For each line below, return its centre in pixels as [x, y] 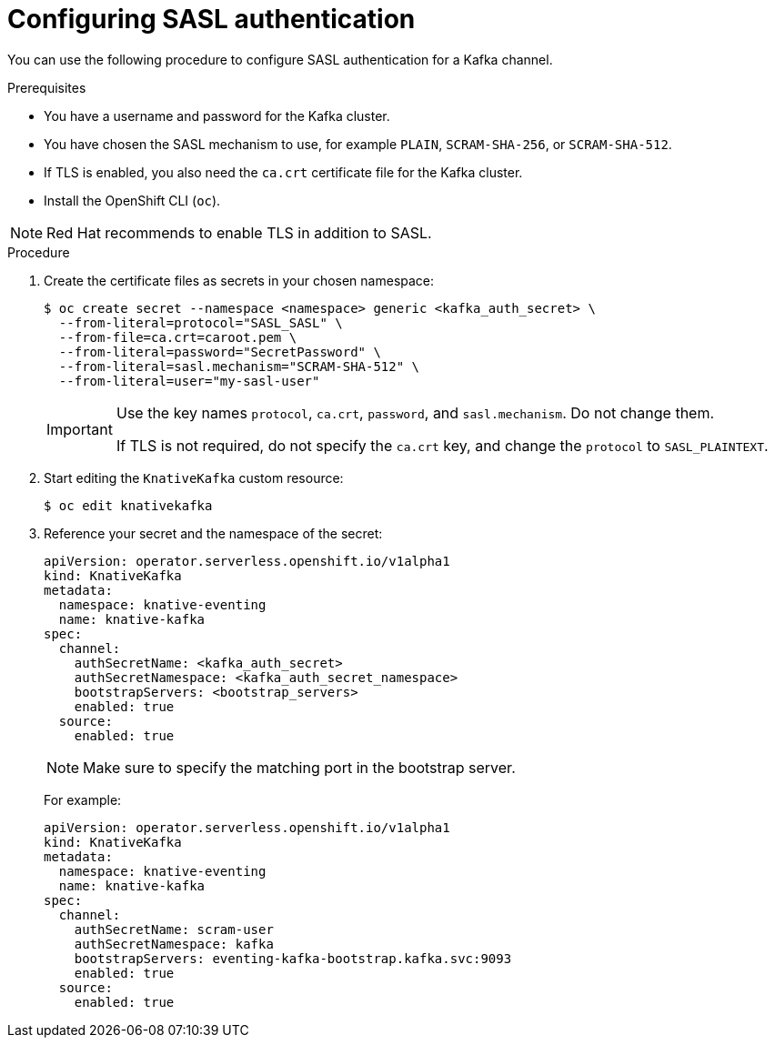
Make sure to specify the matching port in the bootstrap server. [299, 767]
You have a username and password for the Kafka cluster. [217, 116]
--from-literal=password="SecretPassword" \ [220, 352]
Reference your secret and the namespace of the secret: [213, 533]
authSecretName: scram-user [174, 929]
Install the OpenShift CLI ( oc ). [132, 200]
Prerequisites [47, 87]
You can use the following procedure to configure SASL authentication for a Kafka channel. [280, 59]
